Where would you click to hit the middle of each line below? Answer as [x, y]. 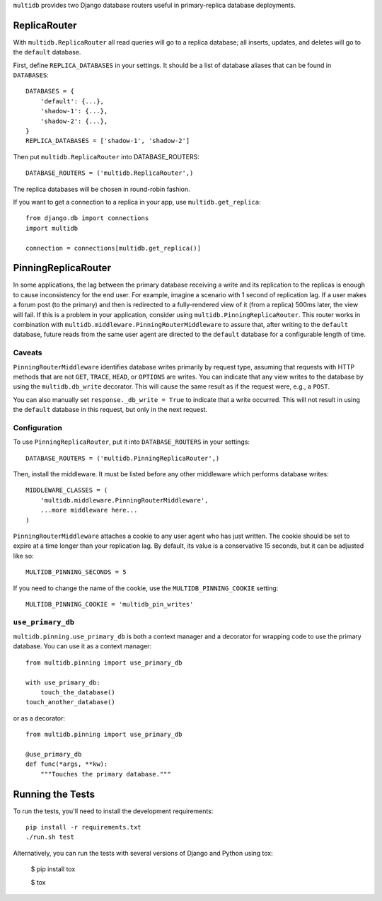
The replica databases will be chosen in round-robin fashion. [102, 189]
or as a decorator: [39, 718]
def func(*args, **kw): [67, 764]
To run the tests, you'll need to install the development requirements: [113, 811]
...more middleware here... [89, 510]
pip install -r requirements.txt [83, 827]
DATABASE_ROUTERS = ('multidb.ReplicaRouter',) [110, 173]
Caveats [28, 352]
